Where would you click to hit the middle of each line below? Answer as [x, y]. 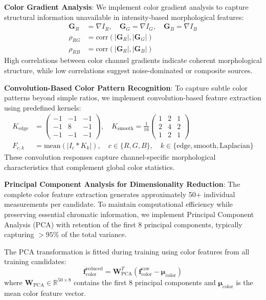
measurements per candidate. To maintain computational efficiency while [119, 204]
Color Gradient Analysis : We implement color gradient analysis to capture [126, 7]
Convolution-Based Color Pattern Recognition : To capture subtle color [126, 87]
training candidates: [35, 261]
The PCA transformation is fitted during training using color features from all [127, 251]
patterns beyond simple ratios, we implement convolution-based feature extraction [133, 98]
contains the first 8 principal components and [145, 282]
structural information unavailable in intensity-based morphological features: [124, 17]
